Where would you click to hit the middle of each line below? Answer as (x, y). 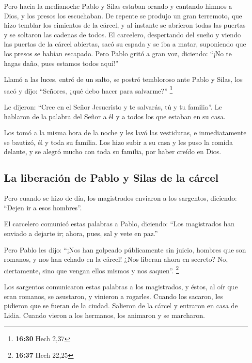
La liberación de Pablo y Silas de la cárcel (111, 178)
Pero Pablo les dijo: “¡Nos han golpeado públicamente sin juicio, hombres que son (125, 249)
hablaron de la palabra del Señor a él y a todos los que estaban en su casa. (115, 116)
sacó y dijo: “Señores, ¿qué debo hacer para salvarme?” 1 (88, 90)
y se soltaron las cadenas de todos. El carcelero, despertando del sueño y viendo (122, 34)
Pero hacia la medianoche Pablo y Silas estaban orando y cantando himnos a (118, 6)
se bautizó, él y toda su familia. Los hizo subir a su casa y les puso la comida (118, 142)
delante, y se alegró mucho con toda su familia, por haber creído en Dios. (113, 151)
